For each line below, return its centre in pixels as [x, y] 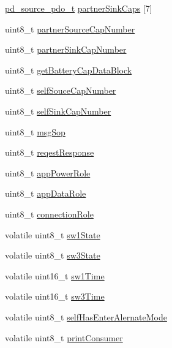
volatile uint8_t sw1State [53, 234]
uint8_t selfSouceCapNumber [61, 90]
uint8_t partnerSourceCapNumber [70, 28]
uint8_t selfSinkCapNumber [58, 111]
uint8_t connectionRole [49, 214]
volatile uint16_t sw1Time [55, 275]
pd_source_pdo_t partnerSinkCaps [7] [79, 8]
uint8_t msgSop [35, 131]
